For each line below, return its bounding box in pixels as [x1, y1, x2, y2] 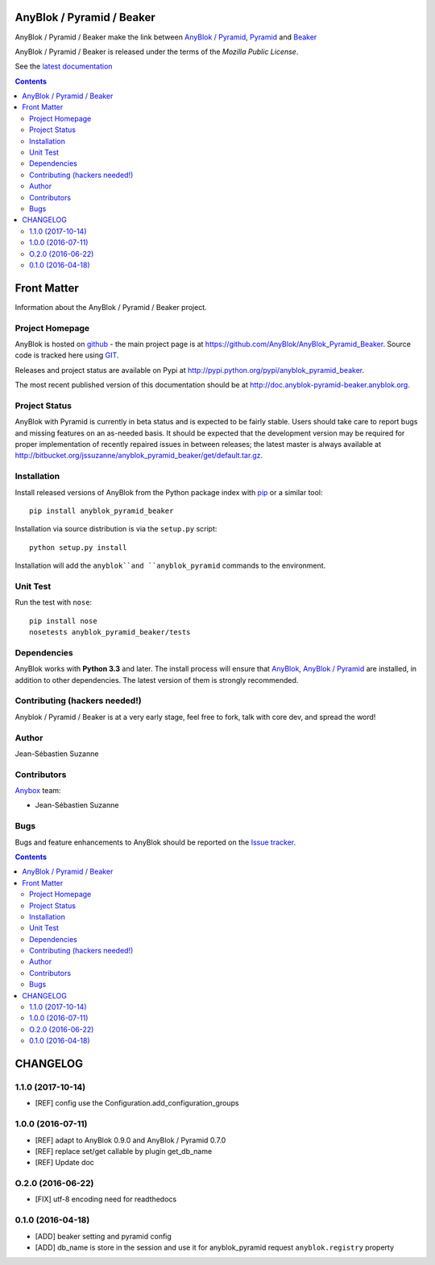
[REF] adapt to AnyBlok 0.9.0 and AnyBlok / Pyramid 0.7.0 [35, 1135, 226, 1145]
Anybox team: [14, 786, 61, 796]
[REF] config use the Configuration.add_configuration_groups [35, 1098, 239, 1108]
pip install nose [29, 616, 97, 626]
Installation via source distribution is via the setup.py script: [14, 524, 217, 534]
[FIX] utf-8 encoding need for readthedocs [35, 1194, 177, 1204]
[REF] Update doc [35, 1158, 94, 1168]
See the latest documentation [14, 61, 113, 72]
